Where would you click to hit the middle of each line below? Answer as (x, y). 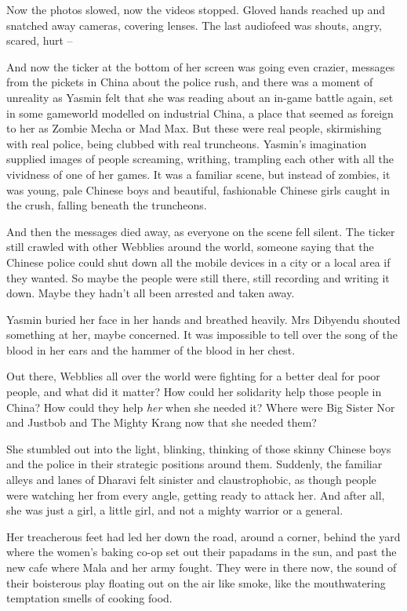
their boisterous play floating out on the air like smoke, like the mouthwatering (196, 582)
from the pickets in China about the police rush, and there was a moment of (190, 82)
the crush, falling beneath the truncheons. (107, 205)
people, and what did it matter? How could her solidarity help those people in (194, 392)
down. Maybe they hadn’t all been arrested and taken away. (151, 293)
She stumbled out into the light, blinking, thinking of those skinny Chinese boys (199, 448)
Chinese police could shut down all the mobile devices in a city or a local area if (198, 262)
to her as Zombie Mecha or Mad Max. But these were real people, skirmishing (194, 128)
